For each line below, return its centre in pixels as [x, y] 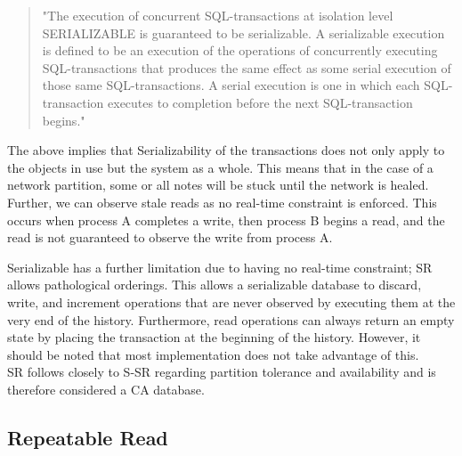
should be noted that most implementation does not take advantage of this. [213, 354]
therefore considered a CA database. [106, 389]
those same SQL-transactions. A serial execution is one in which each [231, 85]
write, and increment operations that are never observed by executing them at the [231, 301]
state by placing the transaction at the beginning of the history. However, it [214, 337]
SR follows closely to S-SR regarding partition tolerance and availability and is [222, 372]
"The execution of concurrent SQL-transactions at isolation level [218, 15]
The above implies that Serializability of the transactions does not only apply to [226, 150]
